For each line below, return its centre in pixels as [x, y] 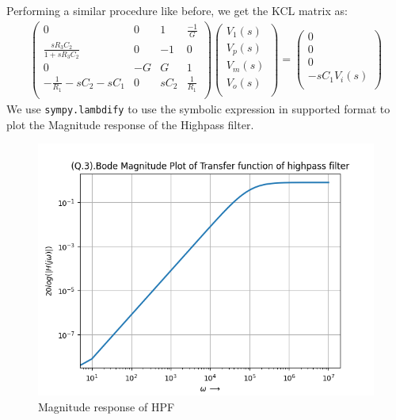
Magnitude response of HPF [107, 406]
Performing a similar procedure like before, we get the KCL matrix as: [177, 10]
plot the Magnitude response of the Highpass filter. [130, 124]
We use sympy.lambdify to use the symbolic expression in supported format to [198, 108]
